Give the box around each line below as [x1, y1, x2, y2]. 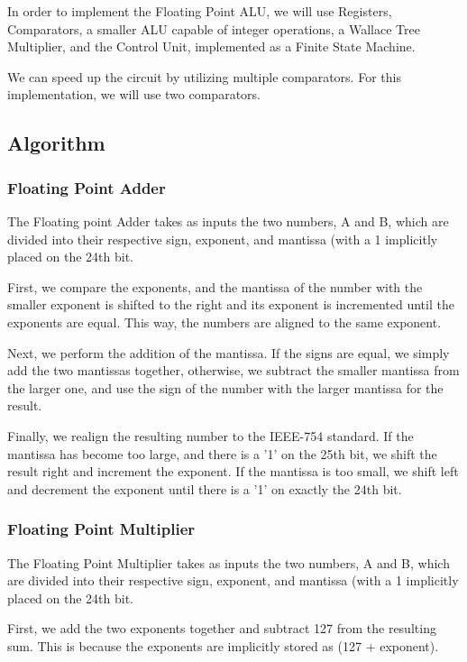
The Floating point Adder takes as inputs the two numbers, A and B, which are [7, 211, 449, 230]
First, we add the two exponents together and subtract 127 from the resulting [7, 619, 436, 638]
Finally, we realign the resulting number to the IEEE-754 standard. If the [7, 426, 414, 445]
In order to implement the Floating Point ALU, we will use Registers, [7, 2, 392, 20]
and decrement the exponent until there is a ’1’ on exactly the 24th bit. [7, 479, 402, 498]
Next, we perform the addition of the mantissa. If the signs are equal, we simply [7, 343, 450, 362]
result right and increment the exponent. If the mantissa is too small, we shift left [7, 462, 459, 481]
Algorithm [7, 129, 105, 157]
